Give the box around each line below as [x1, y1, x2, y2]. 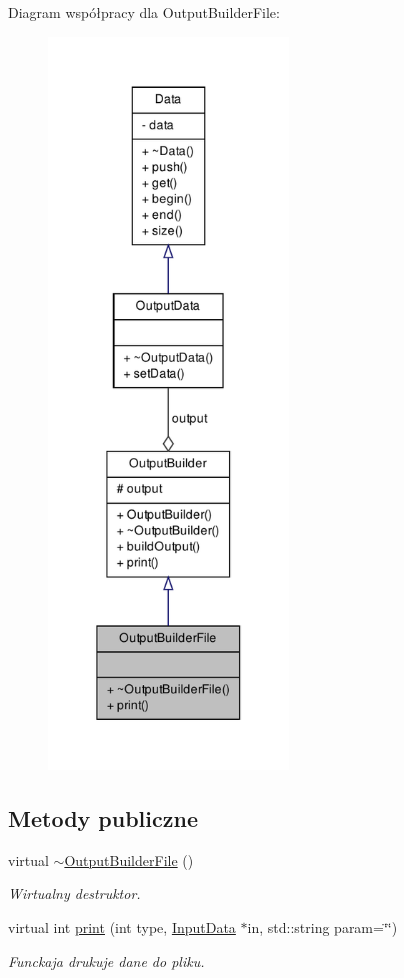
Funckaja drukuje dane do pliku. [8, 950, 205, 971]
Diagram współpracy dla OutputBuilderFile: [8, 2, 280, 22]
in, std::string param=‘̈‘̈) [247, 916, 398, 937]
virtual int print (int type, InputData [8, 916, 236, 937]
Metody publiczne [8, 802, 198, 833]
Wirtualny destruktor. [8, 883, 141, 904]
